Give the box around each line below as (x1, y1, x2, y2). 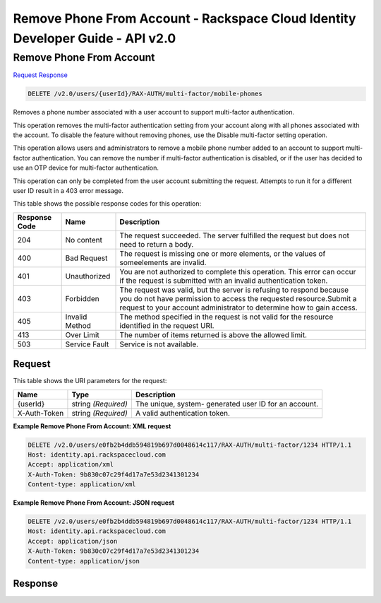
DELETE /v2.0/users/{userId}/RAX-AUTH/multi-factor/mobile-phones (28, 90, 262, 98)
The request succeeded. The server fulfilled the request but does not (119, 230, 349, 240)
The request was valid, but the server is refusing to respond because (119, 285, 349, 295)
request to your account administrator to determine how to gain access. (119, 303, 358, 312)
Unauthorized (65, 271, 111, 281)
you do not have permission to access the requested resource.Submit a (119, 293, 357, 303)
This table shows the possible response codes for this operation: (13, 199, 202, 208)
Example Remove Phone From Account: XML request (13, 421, 171, 431)
